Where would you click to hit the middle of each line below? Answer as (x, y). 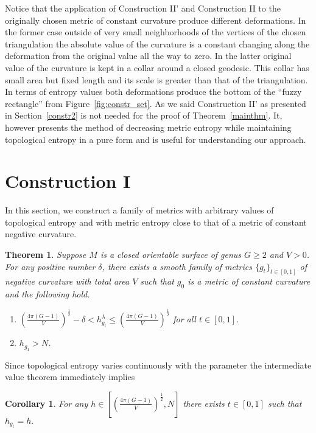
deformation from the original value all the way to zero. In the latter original (148, 56)
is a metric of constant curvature (249, 281)
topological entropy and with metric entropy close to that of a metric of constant (156, 222)
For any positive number (50, 266)
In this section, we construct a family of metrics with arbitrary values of (139, 210)
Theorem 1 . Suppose (46, 255)
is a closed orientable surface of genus (171, 255)
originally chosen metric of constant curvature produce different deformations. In (156, 20)
